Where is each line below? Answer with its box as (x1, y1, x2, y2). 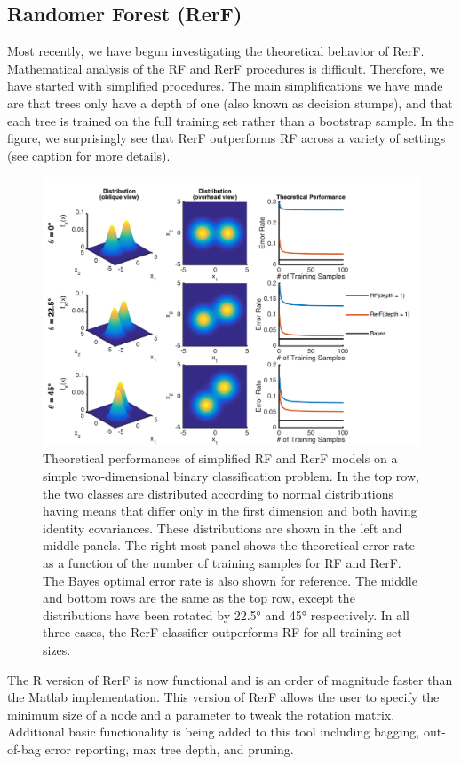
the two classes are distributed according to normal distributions (43, 484, 393, 502)
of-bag (7, 739, 41, 758)
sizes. (43, 640, 71, 658)
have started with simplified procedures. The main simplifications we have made (7, 76, 443, 95)
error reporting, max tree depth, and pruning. (44, 739, 294, 758)
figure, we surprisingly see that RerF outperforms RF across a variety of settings (7, 129, 446, 147)
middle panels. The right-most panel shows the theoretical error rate (43, 536, 415, 555)
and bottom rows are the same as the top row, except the (43, 588, 355, 607)
